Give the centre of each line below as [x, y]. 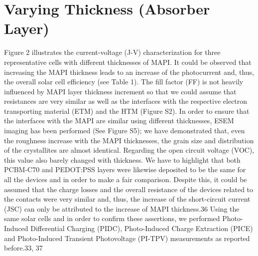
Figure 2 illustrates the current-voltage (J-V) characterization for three [112, 52]
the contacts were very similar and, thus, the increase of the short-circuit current [127, 199]
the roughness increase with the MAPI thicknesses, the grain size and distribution [129, 140]
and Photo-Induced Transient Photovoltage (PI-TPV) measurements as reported [127, 238]
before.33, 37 [23, 248]
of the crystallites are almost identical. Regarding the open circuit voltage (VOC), [129, 150]
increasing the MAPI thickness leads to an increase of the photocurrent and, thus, [129, 72]
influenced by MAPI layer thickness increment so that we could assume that [120, 91]
